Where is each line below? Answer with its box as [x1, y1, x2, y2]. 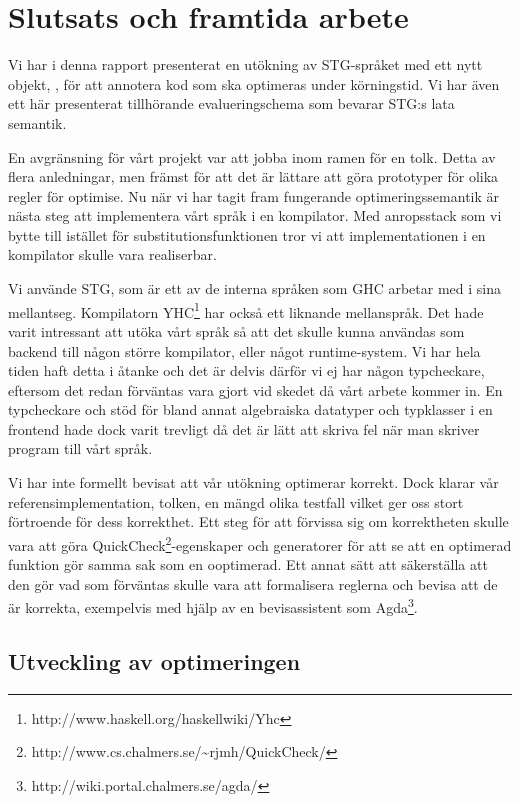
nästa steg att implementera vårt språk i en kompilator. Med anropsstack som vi [8, 205, 502, 226]
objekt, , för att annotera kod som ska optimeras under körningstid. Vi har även [8, 73, 500, 94]
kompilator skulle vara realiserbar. [8, 244, 217, 265]
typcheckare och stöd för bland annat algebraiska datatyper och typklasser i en [8, 399, 493, 420]
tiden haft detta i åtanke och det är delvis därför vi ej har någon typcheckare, [8, 360, 485, 381]
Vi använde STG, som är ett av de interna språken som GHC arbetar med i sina [8, 278, 501, 299]
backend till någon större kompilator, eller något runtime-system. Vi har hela [8, 340, 481, 361]
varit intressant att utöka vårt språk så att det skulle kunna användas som [8, 320, 465, 341]
